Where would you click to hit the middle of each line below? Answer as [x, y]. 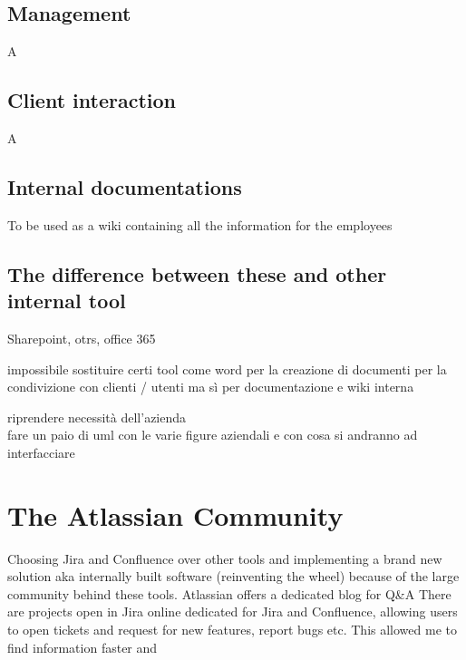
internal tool [67, 301]
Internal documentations [125, 186]
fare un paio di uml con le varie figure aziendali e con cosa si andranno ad [213, 435]
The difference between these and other [197, 273]
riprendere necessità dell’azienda [97, 417]
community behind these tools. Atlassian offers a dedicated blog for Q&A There [229, 593]
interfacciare [41, 452]
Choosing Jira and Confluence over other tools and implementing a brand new [225, 558]
